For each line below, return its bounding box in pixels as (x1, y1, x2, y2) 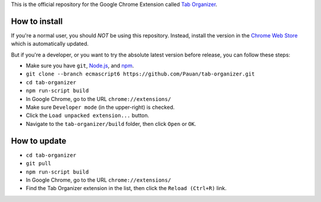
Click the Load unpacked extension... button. (26, 112, 150, 119)
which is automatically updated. (11, 40, 89, 48)
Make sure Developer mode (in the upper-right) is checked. (26, 104, 175, 111)
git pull (26, 160, 52, 167)
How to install (11, 16, 63, 26)
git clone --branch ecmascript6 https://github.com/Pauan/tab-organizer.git (26, 71, 255, 77)
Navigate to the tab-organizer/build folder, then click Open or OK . (26, 120, 196, 127)
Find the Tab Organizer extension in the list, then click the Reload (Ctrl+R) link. (26, 185, 227, 192)
